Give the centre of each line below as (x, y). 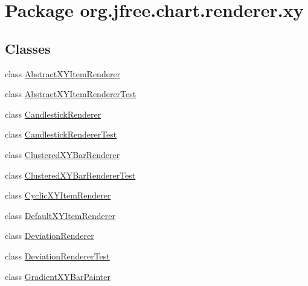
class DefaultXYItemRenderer (60, 215)
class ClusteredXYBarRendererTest (70, 175)
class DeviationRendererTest (57, 256)
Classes (28, 48)
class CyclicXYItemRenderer (58, 195)
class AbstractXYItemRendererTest (71, 94)
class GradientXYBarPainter (58, 276)
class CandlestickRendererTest (61, 134)
